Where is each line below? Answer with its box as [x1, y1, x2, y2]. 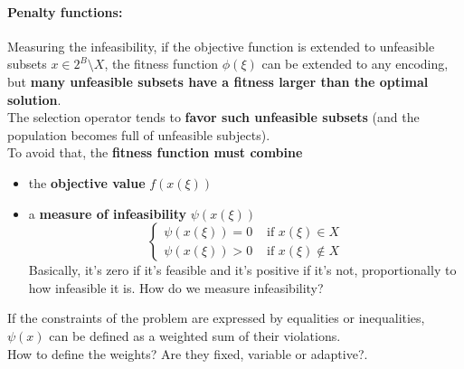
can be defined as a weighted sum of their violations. [49, 326, 341, 345]
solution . [7, 90, 62, 109]
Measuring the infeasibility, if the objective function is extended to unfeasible [7, 36, 435, 55]
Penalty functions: [7, 2, 123, 21]
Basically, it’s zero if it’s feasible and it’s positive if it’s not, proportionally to [28, 260, 457, 279]
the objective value [28, 173, 146, 192]
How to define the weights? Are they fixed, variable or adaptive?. [7, 344, 368, 363]
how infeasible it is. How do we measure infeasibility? [28, 278, 324, 297]
